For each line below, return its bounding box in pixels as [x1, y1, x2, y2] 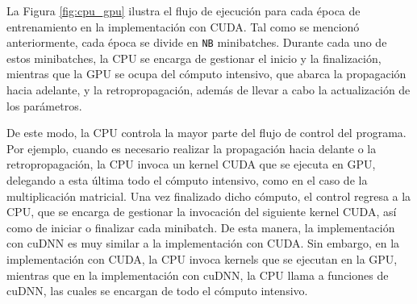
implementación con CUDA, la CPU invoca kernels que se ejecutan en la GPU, [6, 250, 398, 267]
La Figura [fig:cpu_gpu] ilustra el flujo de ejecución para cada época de [6, 2, 361, 19]
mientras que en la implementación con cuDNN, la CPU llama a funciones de [6, 266, 389, 283]
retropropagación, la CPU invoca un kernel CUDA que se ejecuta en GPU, [6, 156, 376, 173]
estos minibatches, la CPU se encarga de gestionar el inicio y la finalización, [6, 49, 382, 66]
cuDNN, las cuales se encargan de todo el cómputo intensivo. [6, 282, 308, 299]
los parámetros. [6, 97, 82, 114]
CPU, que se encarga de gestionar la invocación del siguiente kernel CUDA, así [6, 203, 397, 220]
